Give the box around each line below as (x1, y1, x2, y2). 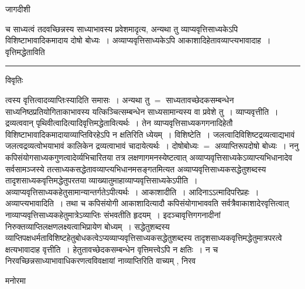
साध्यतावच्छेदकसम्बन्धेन (166, 93, 234, 106)
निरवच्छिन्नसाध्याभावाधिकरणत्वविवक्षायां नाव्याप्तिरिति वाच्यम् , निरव (5, 254, 196, 267)
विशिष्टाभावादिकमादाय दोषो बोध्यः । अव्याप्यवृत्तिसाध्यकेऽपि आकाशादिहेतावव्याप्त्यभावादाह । (5, 34, 271, 46)
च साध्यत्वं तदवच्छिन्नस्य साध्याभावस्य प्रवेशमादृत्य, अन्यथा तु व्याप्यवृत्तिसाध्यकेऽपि (5, 22, 238, 35)
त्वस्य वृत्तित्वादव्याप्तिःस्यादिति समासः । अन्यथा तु (5, 93, 150, 106)
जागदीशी (5, 3, 30, 15)
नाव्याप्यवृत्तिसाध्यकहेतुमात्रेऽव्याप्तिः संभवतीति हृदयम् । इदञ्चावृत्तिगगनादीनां (5, 208, 221, 220)
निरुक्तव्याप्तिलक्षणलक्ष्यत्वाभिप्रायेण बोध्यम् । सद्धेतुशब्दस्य (5, 220, 170, 232)
